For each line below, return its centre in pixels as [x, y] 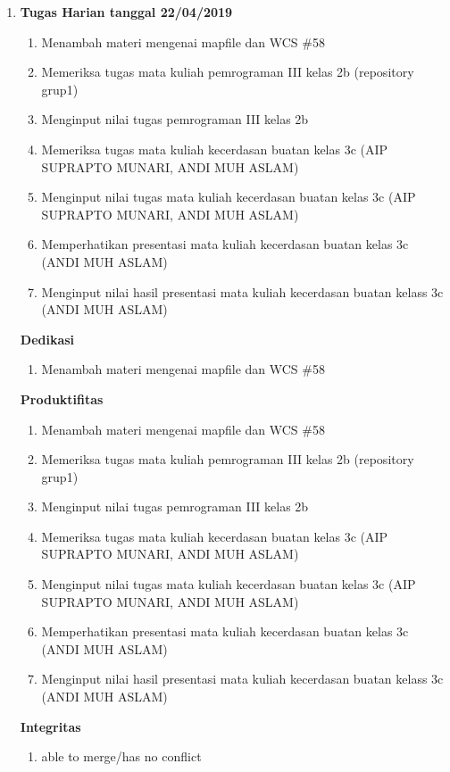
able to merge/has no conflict [121, 756]
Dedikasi [47, 339]
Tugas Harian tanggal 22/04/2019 [126, 12]
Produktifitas [62, 398]
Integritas [50, 726]
